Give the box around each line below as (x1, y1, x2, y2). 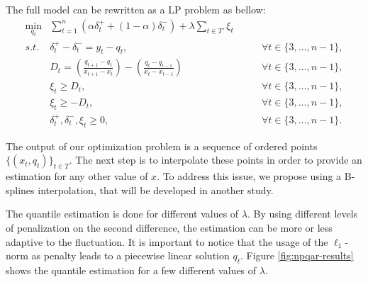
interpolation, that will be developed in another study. (38, 182, 274, 197)
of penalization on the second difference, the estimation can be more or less (6, 220, 333, 235)
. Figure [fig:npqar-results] (240, 248, 354, 263)
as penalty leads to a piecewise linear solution (31, 248, 230, 263)
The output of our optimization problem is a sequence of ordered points (6, 138, 318, 153)
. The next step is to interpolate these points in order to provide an (69, 152, 362, 167)
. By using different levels (247, 206, 358, 221)
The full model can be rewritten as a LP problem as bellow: (6, 2, 266, 16)
